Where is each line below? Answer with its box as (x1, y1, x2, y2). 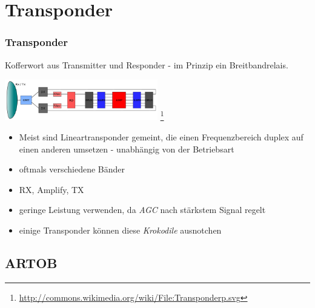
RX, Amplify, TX (19, 183, 84, 195)
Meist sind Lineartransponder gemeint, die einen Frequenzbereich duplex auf (19, 130, 303, 143)
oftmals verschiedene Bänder (19, 163, 125, 175)
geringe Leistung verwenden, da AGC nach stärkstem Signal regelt (19, 203, 266, 216)
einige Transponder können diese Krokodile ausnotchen (19, 223, 222, 236)
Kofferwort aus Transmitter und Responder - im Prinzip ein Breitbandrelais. (5, 58, 288, 71)
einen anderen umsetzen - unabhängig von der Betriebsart (19, 142, 234, 155)
